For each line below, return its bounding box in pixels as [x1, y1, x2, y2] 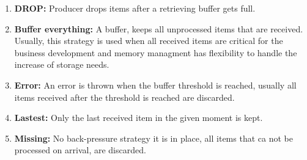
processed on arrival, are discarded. [14, 144, 146, 156]
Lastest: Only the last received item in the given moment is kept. [14, 111, 263, 124]
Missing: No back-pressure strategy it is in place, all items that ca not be [14, 131, 293, 144]
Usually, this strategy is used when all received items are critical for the [14, 34, 283, 47]
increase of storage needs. [14, 58, 109, 71]
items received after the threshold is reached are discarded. [14, 90, 235, 103]
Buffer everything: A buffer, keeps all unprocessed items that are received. [14, 22, 303, 35]
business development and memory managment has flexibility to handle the [14, 46, 297, 59]
